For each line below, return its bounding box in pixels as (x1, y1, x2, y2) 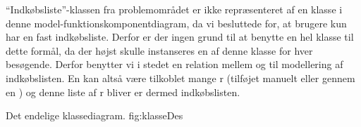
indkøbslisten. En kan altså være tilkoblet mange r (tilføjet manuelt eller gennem (6, 70, 355, 85)
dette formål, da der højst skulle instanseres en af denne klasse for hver (6, 43, 313, 58)
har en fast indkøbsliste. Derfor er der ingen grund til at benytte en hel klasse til (6, 29, 354, 44)
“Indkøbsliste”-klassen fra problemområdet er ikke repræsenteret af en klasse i (6, 2, 343, 16)
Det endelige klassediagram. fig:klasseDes (6, 108, 183, 123)
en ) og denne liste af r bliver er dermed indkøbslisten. (6, 84, 240, 99)
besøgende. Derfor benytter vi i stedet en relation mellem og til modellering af (6, 57, 343, 72)
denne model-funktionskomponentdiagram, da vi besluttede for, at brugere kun (6, 15, 347, 30)
